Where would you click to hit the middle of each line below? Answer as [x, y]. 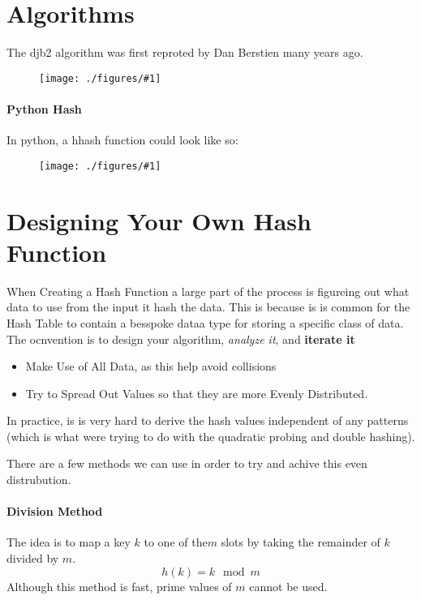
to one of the [176, 542]
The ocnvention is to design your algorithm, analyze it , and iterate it [181, 339]
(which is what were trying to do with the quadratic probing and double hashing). [211, 436]
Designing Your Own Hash [159, 220]
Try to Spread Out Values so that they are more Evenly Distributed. [197, 393]
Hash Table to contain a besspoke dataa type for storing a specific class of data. [205, 322]
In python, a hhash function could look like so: [122, 140]
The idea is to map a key [69, 542]
